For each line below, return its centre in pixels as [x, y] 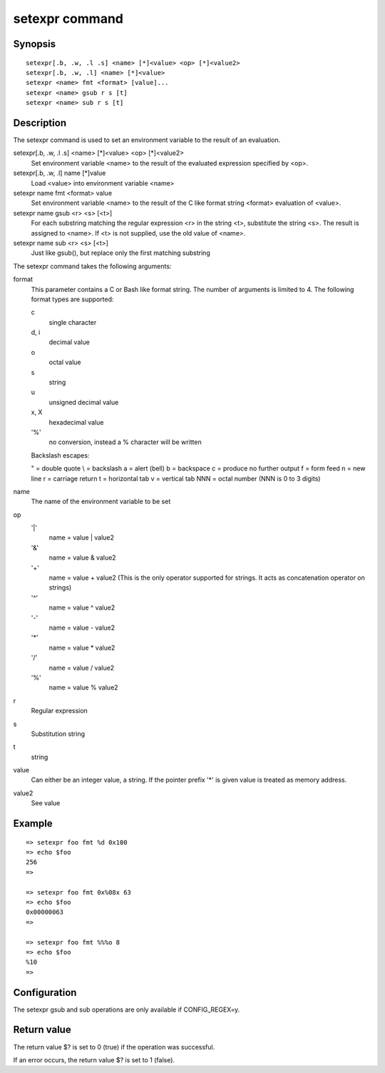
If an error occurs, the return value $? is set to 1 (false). [94, 1059]
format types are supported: [72, 299]
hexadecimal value [76, 422]
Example [33, 823]
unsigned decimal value [84, 402]
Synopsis [35, 44]
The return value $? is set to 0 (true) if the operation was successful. [114, 1047]
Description [40, 122]
